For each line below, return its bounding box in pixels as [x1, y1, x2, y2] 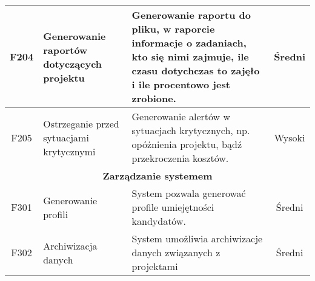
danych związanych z [131, 245, 220, 259]
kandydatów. [131, 214, 186, 228]
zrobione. [131, 91, 176, 105]
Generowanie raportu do [131, 8, 251, 22]
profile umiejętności [131, 200, 214, 214]
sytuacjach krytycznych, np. [131, 123, 250, 137]
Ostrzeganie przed [43, 116, 119, 131]
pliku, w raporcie [131, 22, 215, 36]
